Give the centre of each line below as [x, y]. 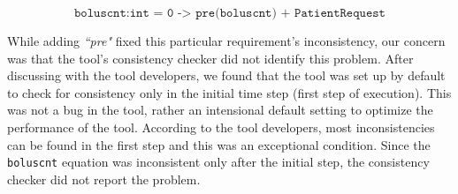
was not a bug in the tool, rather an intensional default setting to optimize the [220, 110]
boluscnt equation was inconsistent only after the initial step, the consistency [218, 162]
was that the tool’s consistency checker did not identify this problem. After [210, 58]
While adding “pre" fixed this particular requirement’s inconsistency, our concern [226, 41]
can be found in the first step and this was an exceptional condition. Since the [219, 144]
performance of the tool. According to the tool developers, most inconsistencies [221, 127]
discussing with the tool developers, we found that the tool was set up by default [226, 75]
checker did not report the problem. [104, 179]
